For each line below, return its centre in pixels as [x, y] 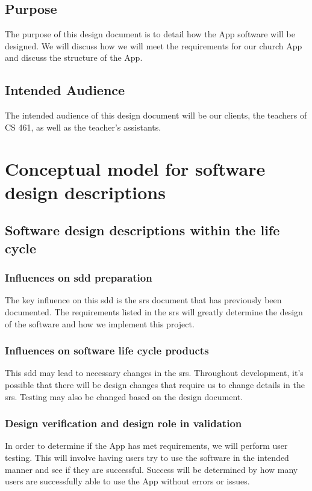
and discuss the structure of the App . [74, 57]
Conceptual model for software [135, 168]
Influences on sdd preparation [79, 278]
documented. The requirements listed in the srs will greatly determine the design [154, 311]
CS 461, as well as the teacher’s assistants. [83, 127]
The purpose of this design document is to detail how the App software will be [150, 34]
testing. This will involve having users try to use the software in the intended [147, 457]
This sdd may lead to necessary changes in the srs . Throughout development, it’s [154, 373]
